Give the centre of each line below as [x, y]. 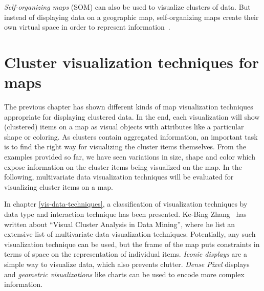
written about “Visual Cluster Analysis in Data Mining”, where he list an [120, 224]
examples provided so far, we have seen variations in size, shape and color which [130, 157]
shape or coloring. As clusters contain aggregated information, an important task [131, 136]
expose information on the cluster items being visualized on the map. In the [123, 166]
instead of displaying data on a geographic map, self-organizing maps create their [131, 17]
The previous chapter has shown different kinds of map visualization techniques [129, 107]
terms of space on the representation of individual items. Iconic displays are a [126, 254]
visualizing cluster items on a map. [59, 186]
